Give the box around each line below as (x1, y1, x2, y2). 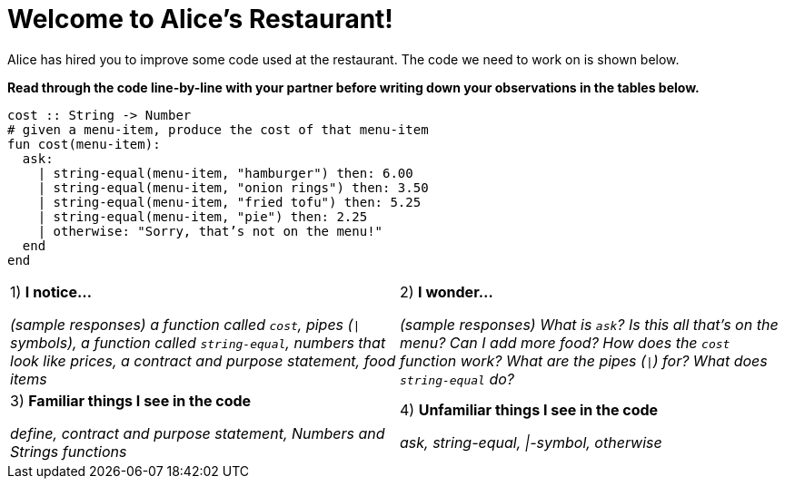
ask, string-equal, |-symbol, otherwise (400, 433, 662, 452)
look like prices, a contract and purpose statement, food (10, 351, 396, 370)
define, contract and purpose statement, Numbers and (10, 423, 385, 442)
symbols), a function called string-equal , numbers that (10, 333, 386, 352)
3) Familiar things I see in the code (10, 391, 252, 410)
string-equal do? (400, 369, 515, 388)
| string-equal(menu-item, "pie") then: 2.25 (37, 209, 368, 224)
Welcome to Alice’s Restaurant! (7, 4, 393, 34)
